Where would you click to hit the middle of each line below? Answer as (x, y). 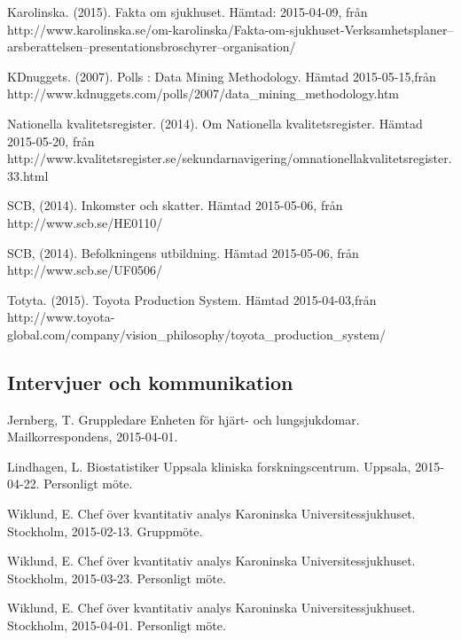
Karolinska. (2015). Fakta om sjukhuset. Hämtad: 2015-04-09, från (188, 12)
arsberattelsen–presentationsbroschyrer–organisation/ (152, 47)
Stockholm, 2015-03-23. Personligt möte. (117, 578)
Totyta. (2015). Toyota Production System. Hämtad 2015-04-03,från (192, 299)
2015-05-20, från (51, 140)
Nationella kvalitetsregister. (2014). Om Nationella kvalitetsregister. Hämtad (215, 123)
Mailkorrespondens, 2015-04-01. (93, 437)
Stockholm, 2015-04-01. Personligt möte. (117, 625)
